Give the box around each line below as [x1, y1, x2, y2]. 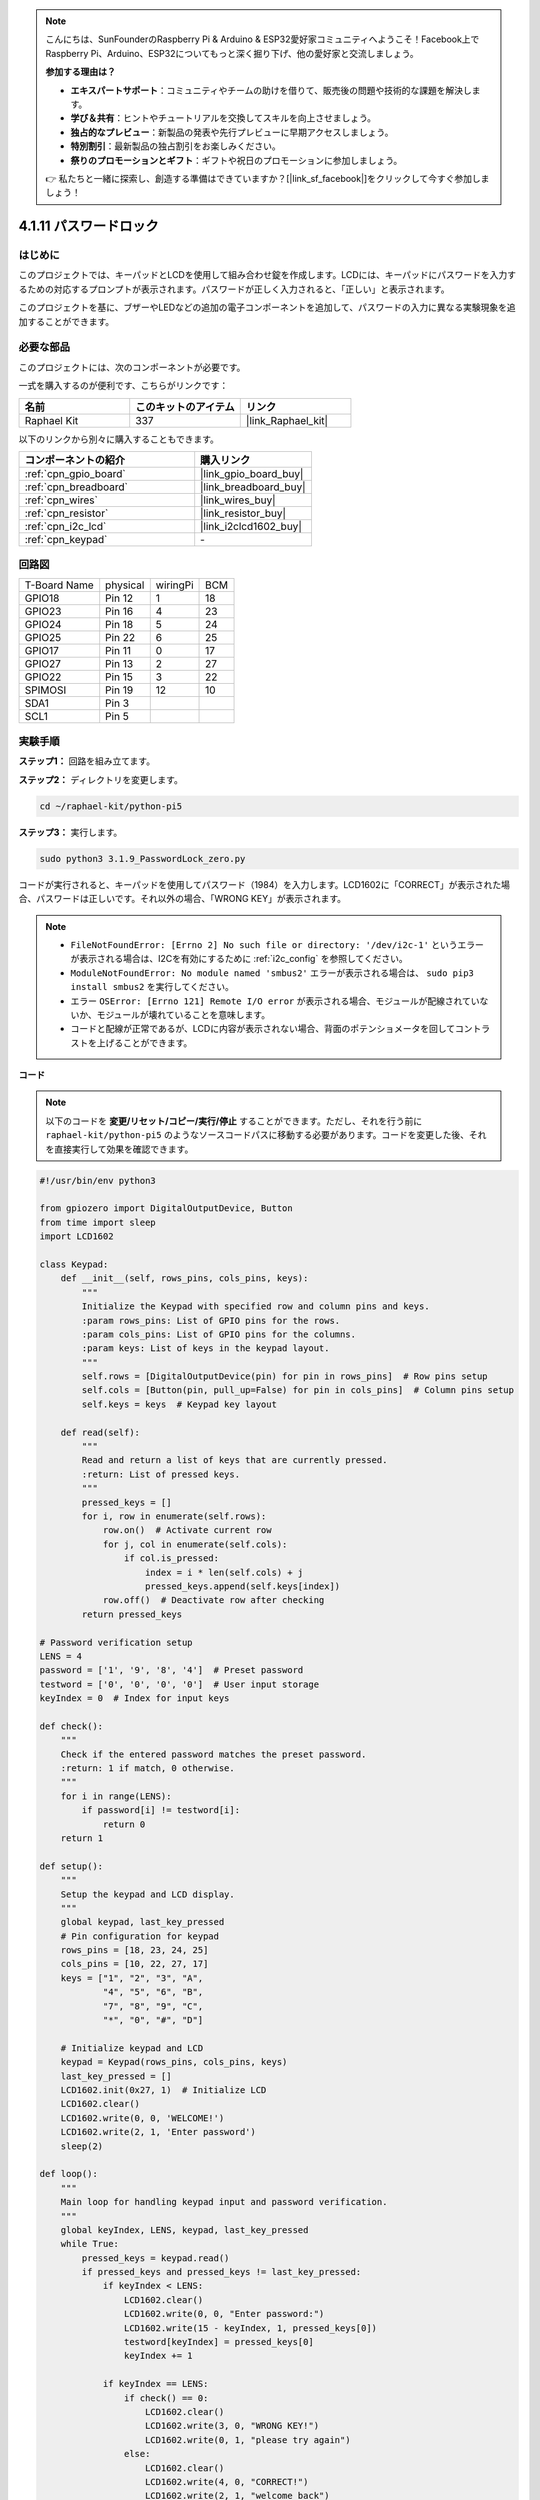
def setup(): [39, 1860, 104, 1872]
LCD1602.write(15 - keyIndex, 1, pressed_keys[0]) [123, 2322, 378, 2334]
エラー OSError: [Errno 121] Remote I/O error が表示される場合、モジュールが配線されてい [70, 995, 480, 1007]
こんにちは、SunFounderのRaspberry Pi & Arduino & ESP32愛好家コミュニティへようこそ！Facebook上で [45, 33, 480, 45]
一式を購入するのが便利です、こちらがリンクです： [18, 380, 229, 392]
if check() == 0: [123, 2392, 209, 2404]
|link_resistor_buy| [200, 506, 287, 520]
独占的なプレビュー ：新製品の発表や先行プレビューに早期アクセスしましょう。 [70, 126, 394, 138]
